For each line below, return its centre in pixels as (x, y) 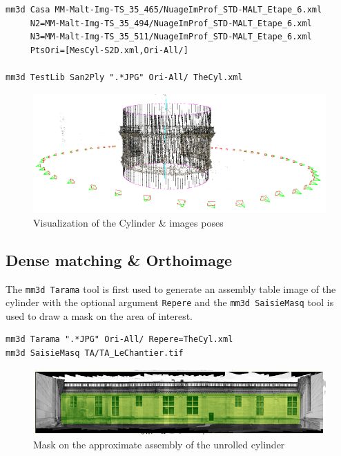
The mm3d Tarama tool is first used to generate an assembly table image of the (171, 288)
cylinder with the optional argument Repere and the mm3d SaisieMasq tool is (170, 302)
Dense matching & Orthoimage (119, 259)
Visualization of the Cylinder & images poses (128, 222)
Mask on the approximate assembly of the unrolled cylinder (159, 444)
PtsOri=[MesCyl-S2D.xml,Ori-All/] (109, 50)
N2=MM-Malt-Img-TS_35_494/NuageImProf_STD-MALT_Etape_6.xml (171, 23)
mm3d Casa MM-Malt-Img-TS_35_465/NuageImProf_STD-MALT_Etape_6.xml (164, 10)
